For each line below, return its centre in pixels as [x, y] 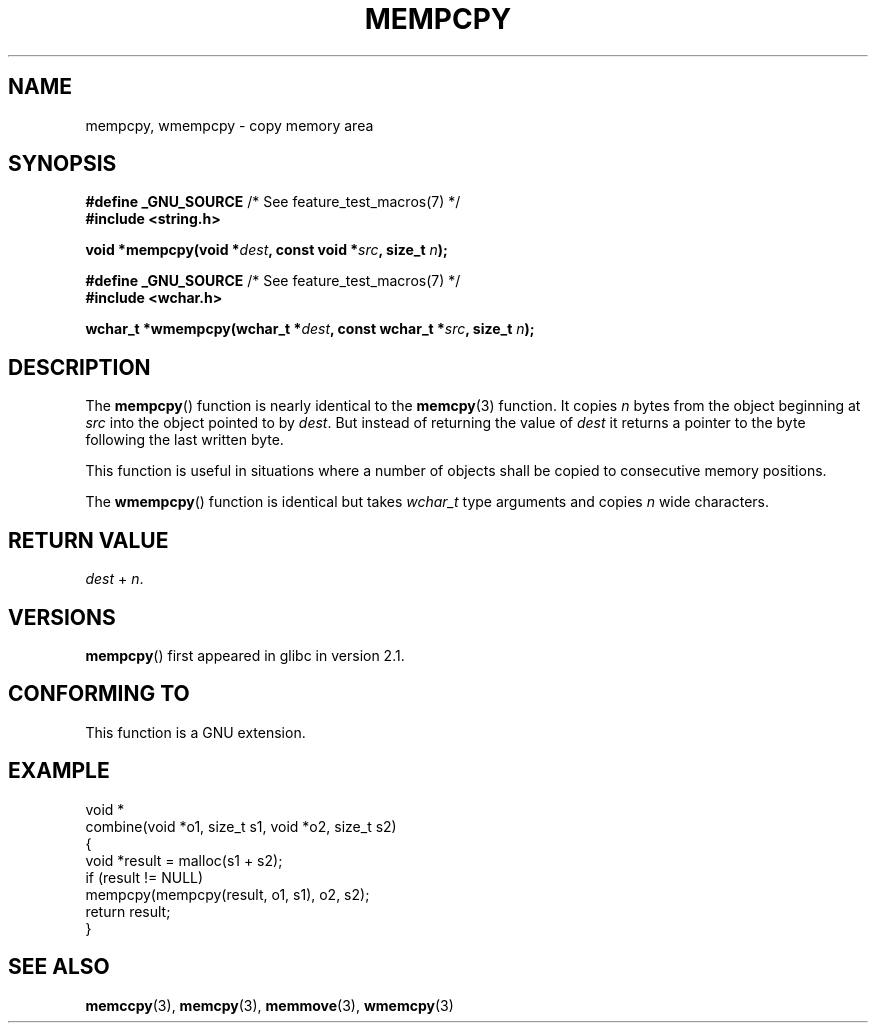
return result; [128, 911]
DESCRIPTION [79, 367]
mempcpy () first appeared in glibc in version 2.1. [245, 655]
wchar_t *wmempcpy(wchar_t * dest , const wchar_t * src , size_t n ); [310, 329]
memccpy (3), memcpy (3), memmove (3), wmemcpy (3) [269, 1005]
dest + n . [114, 579]
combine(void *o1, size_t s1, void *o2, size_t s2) [241, 826]
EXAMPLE [59, 771]
